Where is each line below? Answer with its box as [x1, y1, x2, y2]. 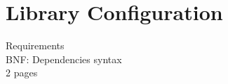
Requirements [6, 38, 65, 53]
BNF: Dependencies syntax [6, 51, 122, 66]
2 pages [6, 65, 38, 80]
